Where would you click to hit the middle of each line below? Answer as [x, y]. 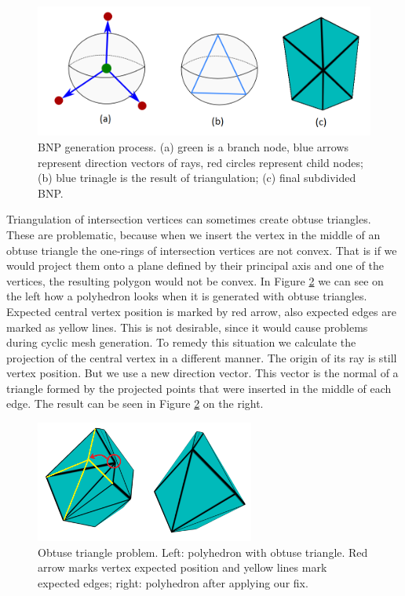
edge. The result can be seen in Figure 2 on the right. [135, 403]
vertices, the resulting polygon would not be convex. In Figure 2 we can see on [195, 280]
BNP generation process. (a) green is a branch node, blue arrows [193, 146]
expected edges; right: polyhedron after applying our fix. [173, 583]
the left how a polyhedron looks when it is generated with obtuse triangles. [187, 296]
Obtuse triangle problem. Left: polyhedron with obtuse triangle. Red [203, 552]
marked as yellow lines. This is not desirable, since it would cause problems [187, 327]
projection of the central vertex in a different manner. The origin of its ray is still [202, 357]
